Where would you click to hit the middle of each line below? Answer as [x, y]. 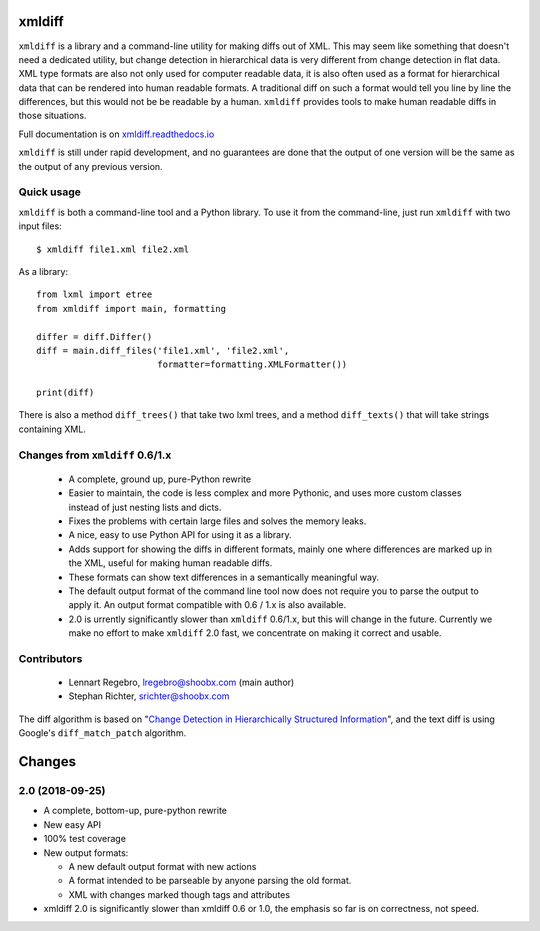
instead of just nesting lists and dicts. [145, 507]
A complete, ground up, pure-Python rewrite [160, 479]
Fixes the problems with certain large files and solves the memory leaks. [217, 521]
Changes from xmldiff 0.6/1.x [95, 455]
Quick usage [50, 192]
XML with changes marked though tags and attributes [179, 894]
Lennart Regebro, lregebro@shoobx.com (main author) [181, 682]
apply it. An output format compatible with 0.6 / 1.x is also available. [207, 605]
